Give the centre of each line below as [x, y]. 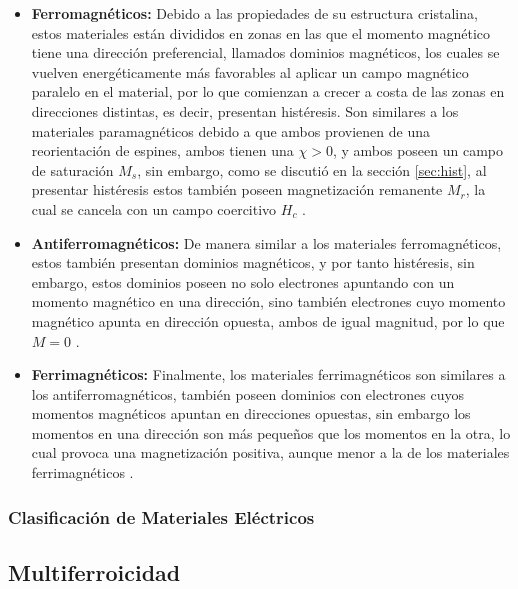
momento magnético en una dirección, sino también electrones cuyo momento [268, 301]
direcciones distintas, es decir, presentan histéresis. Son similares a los [245, 110]
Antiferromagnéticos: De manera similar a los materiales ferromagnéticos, [266, 242]
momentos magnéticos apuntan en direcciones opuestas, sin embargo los [251, 413]
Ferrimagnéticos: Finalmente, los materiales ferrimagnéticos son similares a [268, 374]
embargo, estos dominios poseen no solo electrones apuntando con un [243, 281]
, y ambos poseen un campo [417, 150]
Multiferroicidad [94, 571]
